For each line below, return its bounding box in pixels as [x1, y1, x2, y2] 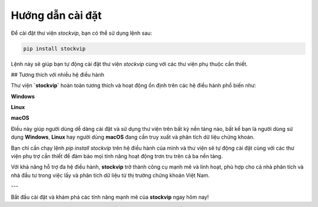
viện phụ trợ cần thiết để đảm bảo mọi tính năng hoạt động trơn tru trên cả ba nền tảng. [11, 153, 223, 160]
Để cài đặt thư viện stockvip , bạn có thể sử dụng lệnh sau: [11, 29, 153, 37]
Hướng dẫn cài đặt [11, 9, 102, 22]
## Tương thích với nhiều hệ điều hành [11, 71, 104, 78]
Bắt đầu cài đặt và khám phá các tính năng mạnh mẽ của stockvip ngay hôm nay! [11, 193, 209, 201]
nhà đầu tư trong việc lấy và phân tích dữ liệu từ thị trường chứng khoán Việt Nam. [11, 172, 210, 179]
